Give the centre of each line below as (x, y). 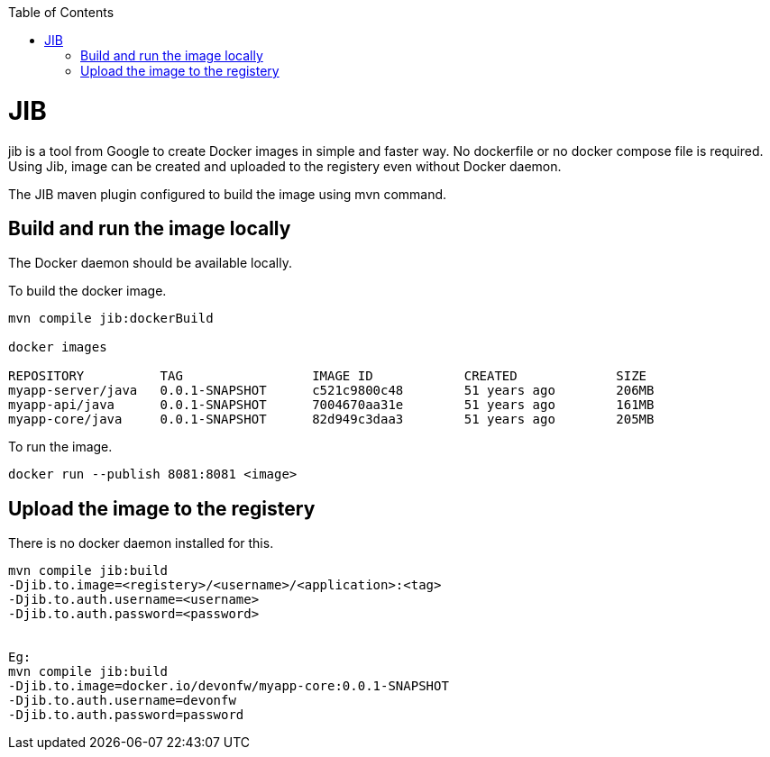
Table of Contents (61, 12)
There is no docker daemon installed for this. (141, 543)
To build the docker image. (87, 291)
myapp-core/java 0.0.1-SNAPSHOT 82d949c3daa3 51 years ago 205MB (331, 420)
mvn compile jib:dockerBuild (111, 319)
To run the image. (60, 447)
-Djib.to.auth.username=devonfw (122, 701)
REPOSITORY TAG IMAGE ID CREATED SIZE (328, 376)
